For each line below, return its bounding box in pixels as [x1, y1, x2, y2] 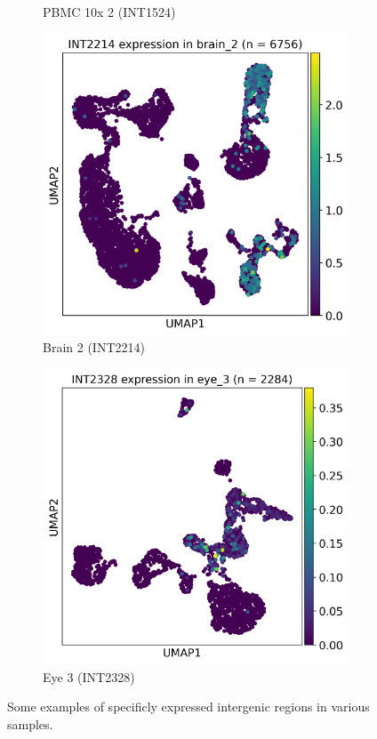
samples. [7, 714, 53, 733]
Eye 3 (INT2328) [43, 667, 135, 686]
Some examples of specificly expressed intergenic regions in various [7, 697, 370, 716]
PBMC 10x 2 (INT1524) [43, 3, 176, 20]
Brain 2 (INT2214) [43, 338, 145, 357]
